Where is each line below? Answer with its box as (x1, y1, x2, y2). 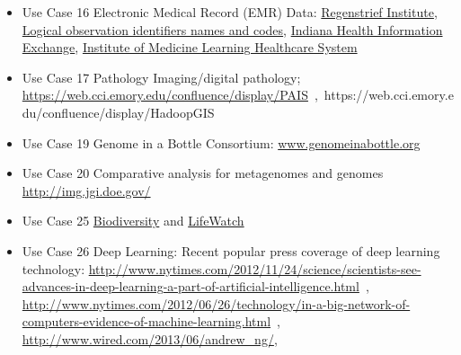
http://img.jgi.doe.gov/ (22, 181, 151, 200)
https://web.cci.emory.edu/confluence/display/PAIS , (22, 85, 318, 104)
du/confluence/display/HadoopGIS (22, 102, 215, 121)
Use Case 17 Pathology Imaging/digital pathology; (22, 67, 301, 86)
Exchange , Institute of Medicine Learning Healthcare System (22, 38, 358, 57)
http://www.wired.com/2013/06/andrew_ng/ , (22, 329, 278, 348)
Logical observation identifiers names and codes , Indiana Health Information (22, 20, 443, 39)
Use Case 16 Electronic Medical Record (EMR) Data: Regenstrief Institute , (22, 3, 438, 21)
